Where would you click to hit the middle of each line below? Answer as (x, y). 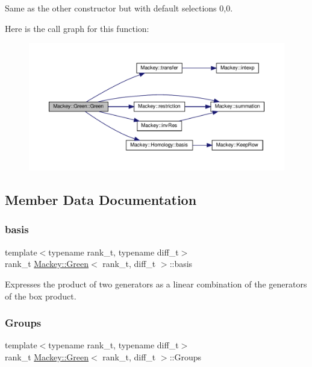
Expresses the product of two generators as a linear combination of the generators (156, 284)
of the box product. (41, 296)
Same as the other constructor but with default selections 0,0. (119, 8)
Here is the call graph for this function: (77, 28)
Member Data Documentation (101, 200)
